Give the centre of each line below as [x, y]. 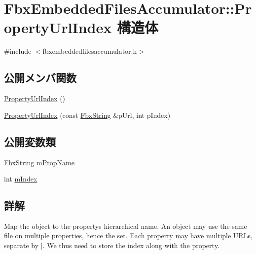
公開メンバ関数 [40, 78]
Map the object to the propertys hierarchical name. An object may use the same [126, 226]
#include [18, 51]
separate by [21, 245]
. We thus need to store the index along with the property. [131, 245]
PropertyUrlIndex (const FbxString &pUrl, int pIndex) [87, 115]
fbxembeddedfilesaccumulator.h [90, 51]
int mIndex [21, 179]
